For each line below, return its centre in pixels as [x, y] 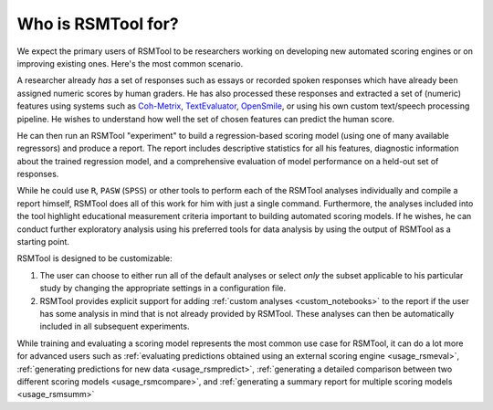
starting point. [43, 242]
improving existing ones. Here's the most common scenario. [130, 63]
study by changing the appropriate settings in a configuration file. [163, 289]
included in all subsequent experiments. [115, 326]
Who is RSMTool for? [98, 24]
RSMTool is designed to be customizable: [94, 258]
